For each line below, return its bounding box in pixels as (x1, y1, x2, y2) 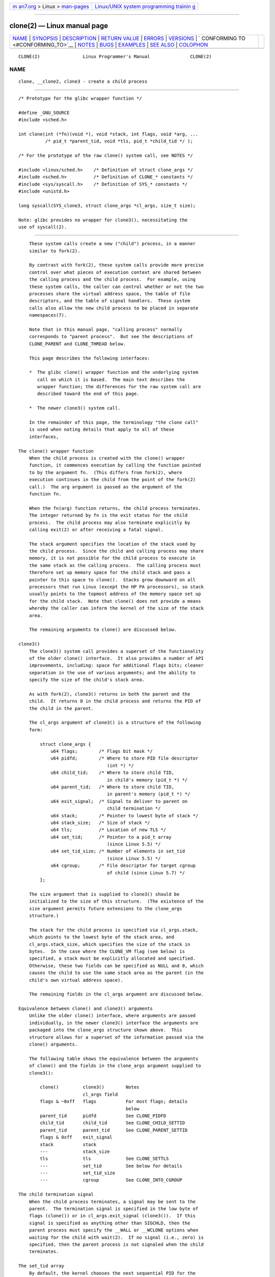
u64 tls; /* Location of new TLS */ (50, 827, 167, 833)
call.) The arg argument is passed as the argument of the (29, 484, 183, 490)
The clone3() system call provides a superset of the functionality (29, 648, 204, 654)
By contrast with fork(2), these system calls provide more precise (29, 262, 204, 268)
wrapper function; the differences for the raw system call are (37, 384, 201, 390)
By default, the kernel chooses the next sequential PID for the (29, 1270, 196, 1276)
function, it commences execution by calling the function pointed (29, 462, 201, 468)
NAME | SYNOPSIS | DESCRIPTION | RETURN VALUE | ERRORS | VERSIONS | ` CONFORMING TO (12, 35, 245, 42)
